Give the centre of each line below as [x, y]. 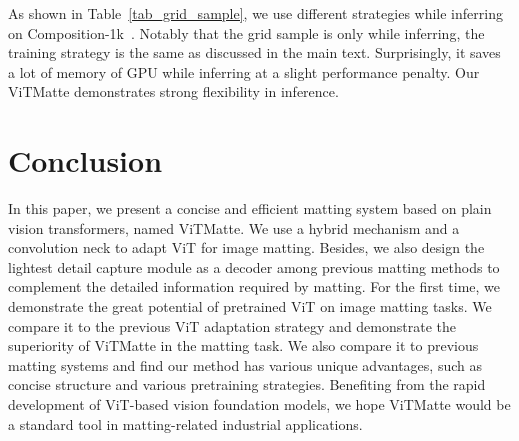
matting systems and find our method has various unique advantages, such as [245, 364]
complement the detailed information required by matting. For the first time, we [254, 286]
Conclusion [85, 160]
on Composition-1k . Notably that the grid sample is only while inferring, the [246, 32]
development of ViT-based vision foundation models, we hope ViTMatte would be [259, 404]
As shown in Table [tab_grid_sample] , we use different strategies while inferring [255, 13]
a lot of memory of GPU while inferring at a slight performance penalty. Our [244, 71]
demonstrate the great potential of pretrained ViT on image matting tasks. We [250, 306]
